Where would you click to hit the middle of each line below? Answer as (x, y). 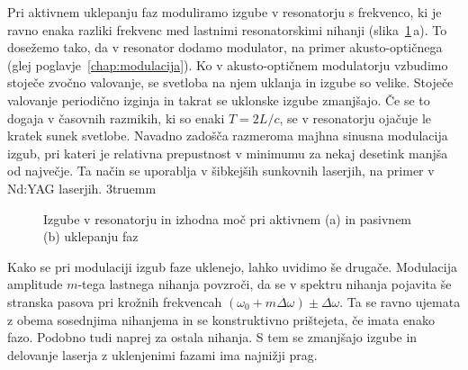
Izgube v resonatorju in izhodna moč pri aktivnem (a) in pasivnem (228, 218)
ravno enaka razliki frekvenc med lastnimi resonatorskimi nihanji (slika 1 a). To (227, 29)
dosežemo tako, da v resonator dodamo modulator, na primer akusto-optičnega (225, 47)
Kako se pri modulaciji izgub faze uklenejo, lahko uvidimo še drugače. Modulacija (232, 266)
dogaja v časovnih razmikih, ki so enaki (116, 117)
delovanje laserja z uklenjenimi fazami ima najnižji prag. (162, 354)
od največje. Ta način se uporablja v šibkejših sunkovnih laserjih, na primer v (221, 171)
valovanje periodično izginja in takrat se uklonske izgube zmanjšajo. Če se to (219, 99)
